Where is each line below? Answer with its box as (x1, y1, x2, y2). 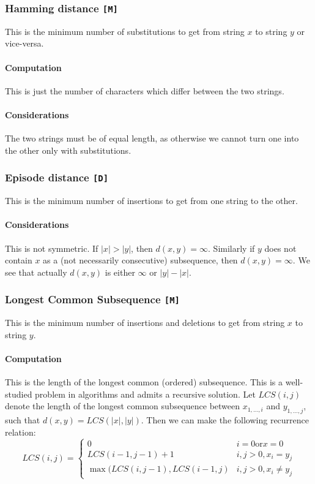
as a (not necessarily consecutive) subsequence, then (43, 254, 238, 267)
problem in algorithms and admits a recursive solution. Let (35, 387, 256, 400)
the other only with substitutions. (5, 143, 132, 156)
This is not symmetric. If (5, 241, 98, 254)
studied (5, 387, 32, 400)
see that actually (5, 265, 67, 278)
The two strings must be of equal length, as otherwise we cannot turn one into (5, 132, 299, 145)
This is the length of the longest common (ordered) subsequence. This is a (5, 376, 283, 388)
